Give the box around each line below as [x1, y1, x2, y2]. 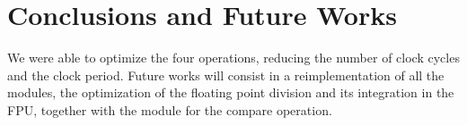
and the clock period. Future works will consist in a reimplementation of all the [7, 65, 445, 84]
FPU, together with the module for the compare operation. [7, 100, 332, 119]
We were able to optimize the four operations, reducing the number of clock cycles [7, 48, 460, 67]
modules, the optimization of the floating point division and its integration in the [7, 83, 454, 102]
